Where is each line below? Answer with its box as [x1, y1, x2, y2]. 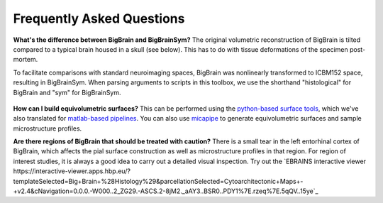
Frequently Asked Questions [13, 11, 185, 26]
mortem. [13, 55, 38, 64]
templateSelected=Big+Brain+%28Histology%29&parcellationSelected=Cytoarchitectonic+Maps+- [13, 177, 304, 185]
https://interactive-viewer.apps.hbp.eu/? [13, 167, 131, 175]
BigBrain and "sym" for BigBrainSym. [13, 88, 121, 97]
